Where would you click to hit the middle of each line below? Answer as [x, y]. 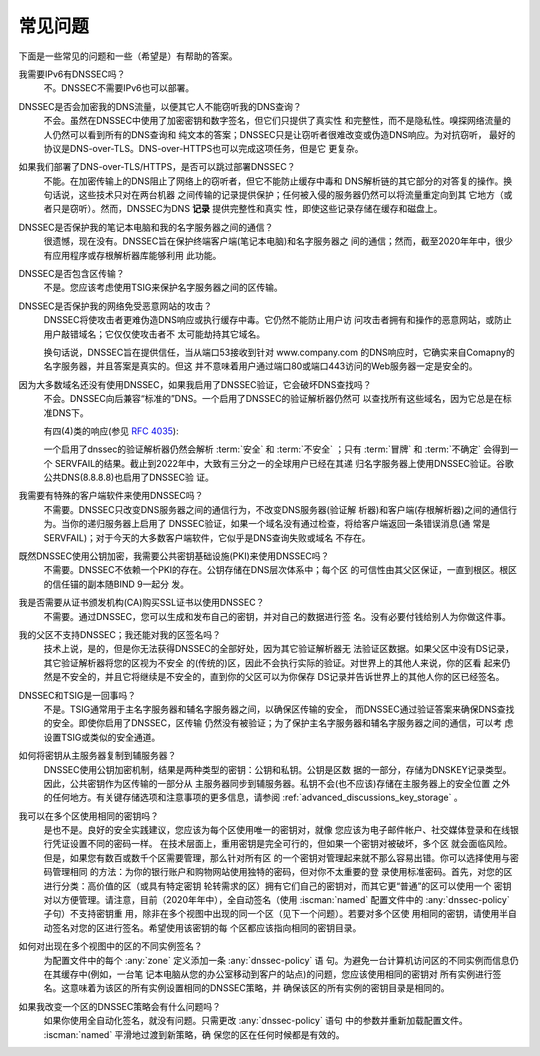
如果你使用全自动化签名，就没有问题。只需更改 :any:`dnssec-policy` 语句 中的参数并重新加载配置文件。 [256, 1021]
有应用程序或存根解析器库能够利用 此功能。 [132, 255]
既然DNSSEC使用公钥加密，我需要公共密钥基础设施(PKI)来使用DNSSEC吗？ [174, 556]
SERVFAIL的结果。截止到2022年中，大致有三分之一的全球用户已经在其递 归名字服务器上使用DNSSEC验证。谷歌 [284, 463]
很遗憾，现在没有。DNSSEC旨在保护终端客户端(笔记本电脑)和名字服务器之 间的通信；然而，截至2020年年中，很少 [278, 241]
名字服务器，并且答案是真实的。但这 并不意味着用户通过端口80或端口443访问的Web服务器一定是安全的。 [260, 366]
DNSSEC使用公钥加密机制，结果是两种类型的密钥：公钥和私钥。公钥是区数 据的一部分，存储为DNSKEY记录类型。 [277, 769]
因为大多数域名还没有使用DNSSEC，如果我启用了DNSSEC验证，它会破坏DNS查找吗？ [195, 384]
